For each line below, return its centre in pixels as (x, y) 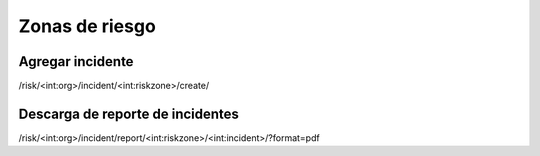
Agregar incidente (76, 61)
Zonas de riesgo (87, 26)
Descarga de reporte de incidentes (129, 113)
